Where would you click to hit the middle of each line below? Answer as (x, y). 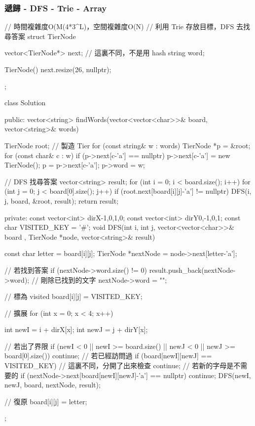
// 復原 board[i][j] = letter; (46, 401)
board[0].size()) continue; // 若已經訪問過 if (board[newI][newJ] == (108, 356)
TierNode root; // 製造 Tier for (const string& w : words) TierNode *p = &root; (127, 145)
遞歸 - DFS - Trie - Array (56, 8)
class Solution (25, 103)
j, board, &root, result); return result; (62, 200)
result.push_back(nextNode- (192, 270)
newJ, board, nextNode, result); (53, 385)
